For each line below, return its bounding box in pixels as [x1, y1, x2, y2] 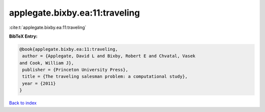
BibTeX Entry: [9, 33, 38, 39]
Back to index [9, 100, 37, 106]
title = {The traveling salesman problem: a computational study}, [22, 74, 188, 79]
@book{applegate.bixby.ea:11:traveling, [19, 46, 118, 52]
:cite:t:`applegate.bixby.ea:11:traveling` [9, 24, 87, 30]
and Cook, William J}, [19, 60, 74, 66]
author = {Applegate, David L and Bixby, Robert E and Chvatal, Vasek [22, 53, 196, 59]
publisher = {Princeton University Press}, [22, 67, 129, 73]
